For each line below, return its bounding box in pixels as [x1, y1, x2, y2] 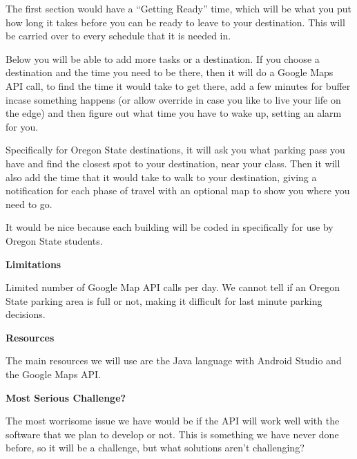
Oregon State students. [6, 233, 103, 247]
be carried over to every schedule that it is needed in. [6, 28, 231, 43]
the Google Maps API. [6, 367, 102, 382]
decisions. [6, 307, 46, 321]
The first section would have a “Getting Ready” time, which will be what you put [6, 1, 351, 15]
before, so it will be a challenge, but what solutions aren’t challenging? [6, 440, 305, 455]
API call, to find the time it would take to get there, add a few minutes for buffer [6, 78, 351, 93]
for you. [6, 119, 39, 133]
